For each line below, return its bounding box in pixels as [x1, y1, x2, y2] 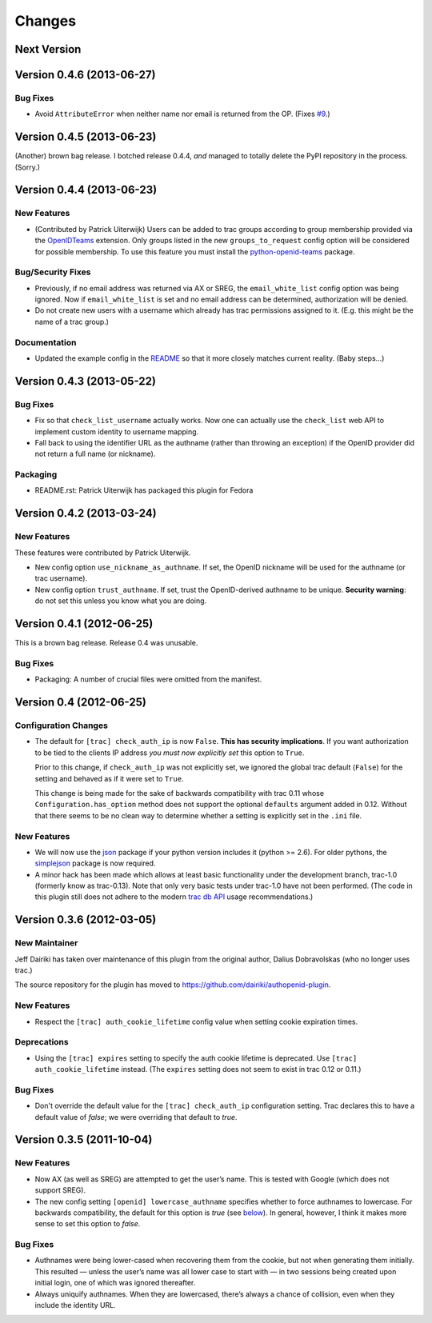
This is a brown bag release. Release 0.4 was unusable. [14, 638, 198, 648]
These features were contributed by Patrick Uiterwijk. [14, 548, 191, 558]
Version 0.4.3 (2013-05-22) [14, 374, 156, 388]
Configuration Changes [14, 720, 108, 731]
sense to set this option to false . [34, 1219, 141, 1229]
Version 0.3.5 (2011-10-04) [14, 1133, 153, 1147]
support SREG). [34, 1185, 86, 1195]
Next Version [14, 42, 82, 56]
